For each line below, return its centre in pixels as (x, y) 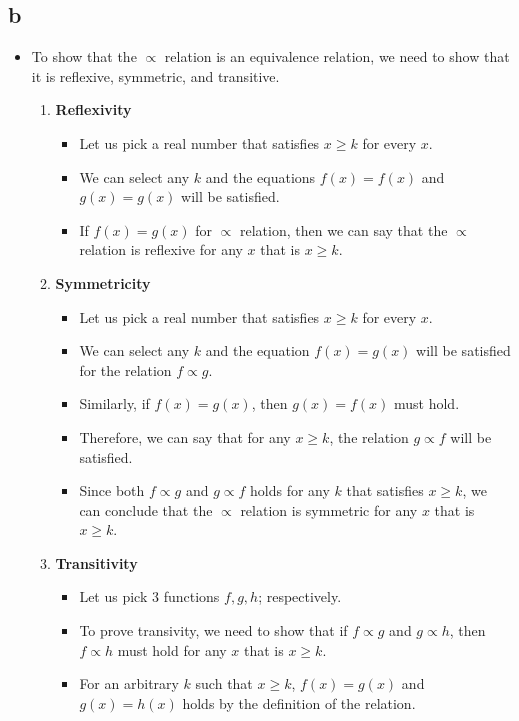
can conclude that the (146, 509)
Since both (112, 490)
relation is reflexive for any (161, 249)
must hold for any (172, 649)
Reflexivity (93, 109)
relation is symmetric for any (329, 509)
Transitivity (96, 562)
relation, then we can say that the (344, 229)
